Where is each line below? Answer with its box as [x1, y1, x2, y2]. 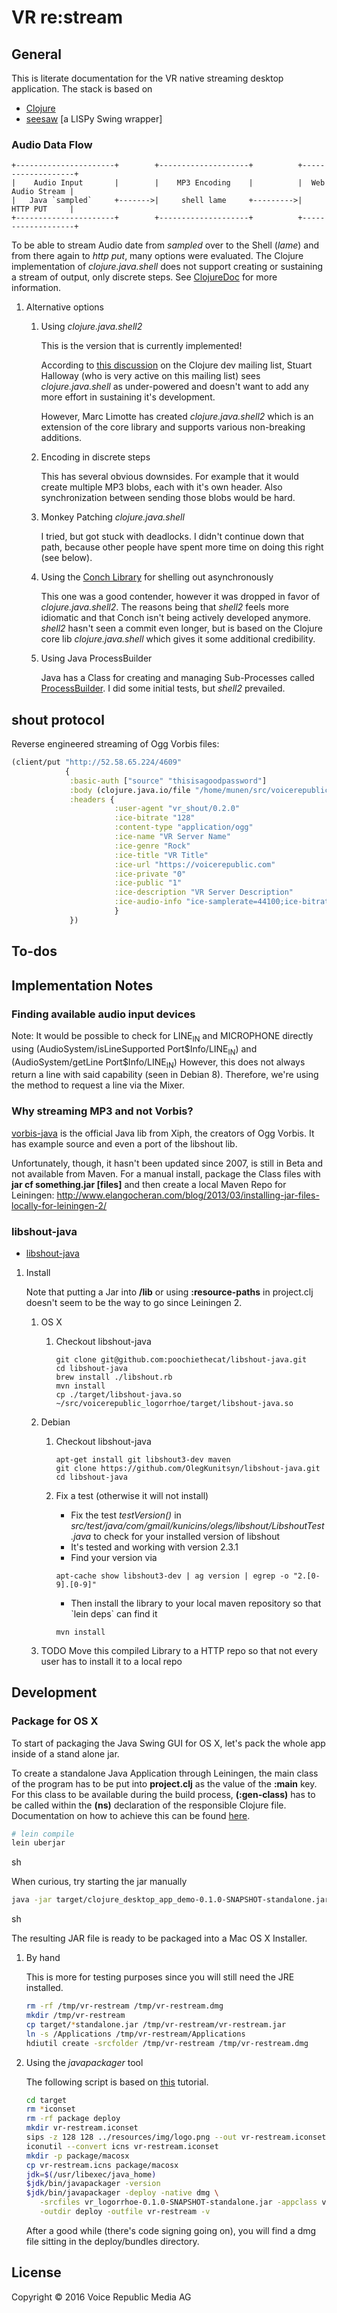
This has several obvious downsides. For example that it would [40, 471, 299, 483]
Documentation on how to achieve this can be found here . [11, 1809, 251, 1821]
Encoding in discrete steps [40, 451, 151, 463]
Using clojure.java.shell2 [40, 321, 143, 333]
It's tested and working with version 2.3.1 [70, 1541, 239, 1553]
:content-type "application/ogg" [114, 822, 254, 833]
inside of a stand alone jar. [11, 1747, 120, 1760]
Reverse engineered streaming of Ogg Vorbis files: [11, 738, 220, 750]
